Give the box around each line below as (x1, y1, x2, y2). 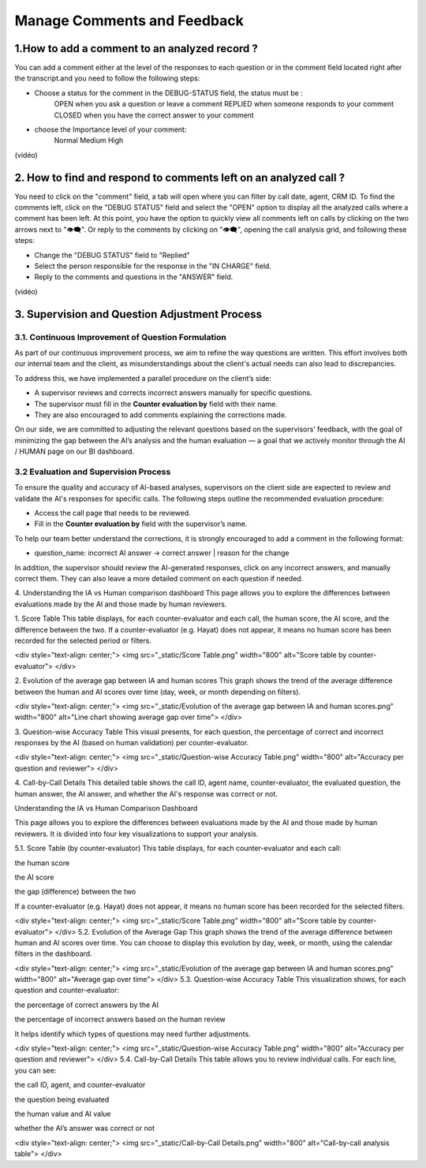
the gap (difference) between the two (14, 887, 136, 897)
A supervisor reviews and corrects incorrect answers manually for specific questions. (34, 388, 312, 397)
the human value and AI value (14, 1109, 111, 1118)
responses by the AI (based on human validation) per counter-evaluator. (14, 738, 248, 748)
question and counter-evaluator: (14, 986, 120, 995)
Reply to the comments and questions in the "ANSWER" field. (34, 272, 234, 282)
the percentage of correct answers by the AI (14, 1000, 159, 1009)
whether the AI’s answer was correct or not (14, 1124, 155, 1133)
